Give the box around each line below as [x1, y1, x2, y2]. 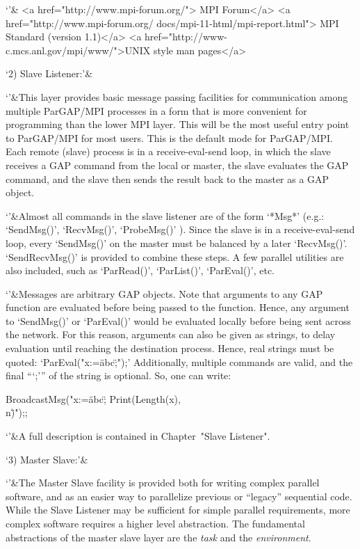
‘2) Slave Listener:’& [6, 66, 93, 81]
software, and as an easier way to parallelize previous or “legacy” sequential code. [6, 488, 352, 503]
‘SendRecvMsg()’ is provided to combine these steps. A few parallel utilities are [6, 249, 344, 264]
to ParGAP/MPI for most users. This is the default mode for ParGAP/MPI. [6, 130, 333, 145]
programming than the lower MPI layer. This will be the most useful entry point [6, 117, 350, 132]
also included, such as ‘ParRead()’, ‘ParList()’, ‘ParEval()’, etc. [6, 263, 275, 278]
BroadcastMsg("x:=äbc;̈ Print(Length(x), [6, 391, 181, 406]
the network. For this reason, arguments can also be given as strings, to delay [6, 327, 336, 342]
